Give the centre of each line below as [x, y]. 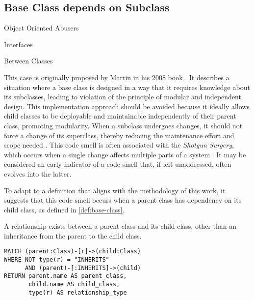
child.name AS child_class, [74, 285]
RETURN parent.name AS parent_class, [65, 276]
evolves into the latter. [38, 173]
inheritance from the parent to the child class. [73, 235]
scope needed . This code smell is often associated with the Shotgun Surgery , [119, 145]
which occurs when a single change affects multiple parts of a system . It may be [125, 154]
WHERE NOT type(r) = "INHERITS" [57, 260]
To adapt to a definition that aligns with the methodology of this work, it [115, 190]
